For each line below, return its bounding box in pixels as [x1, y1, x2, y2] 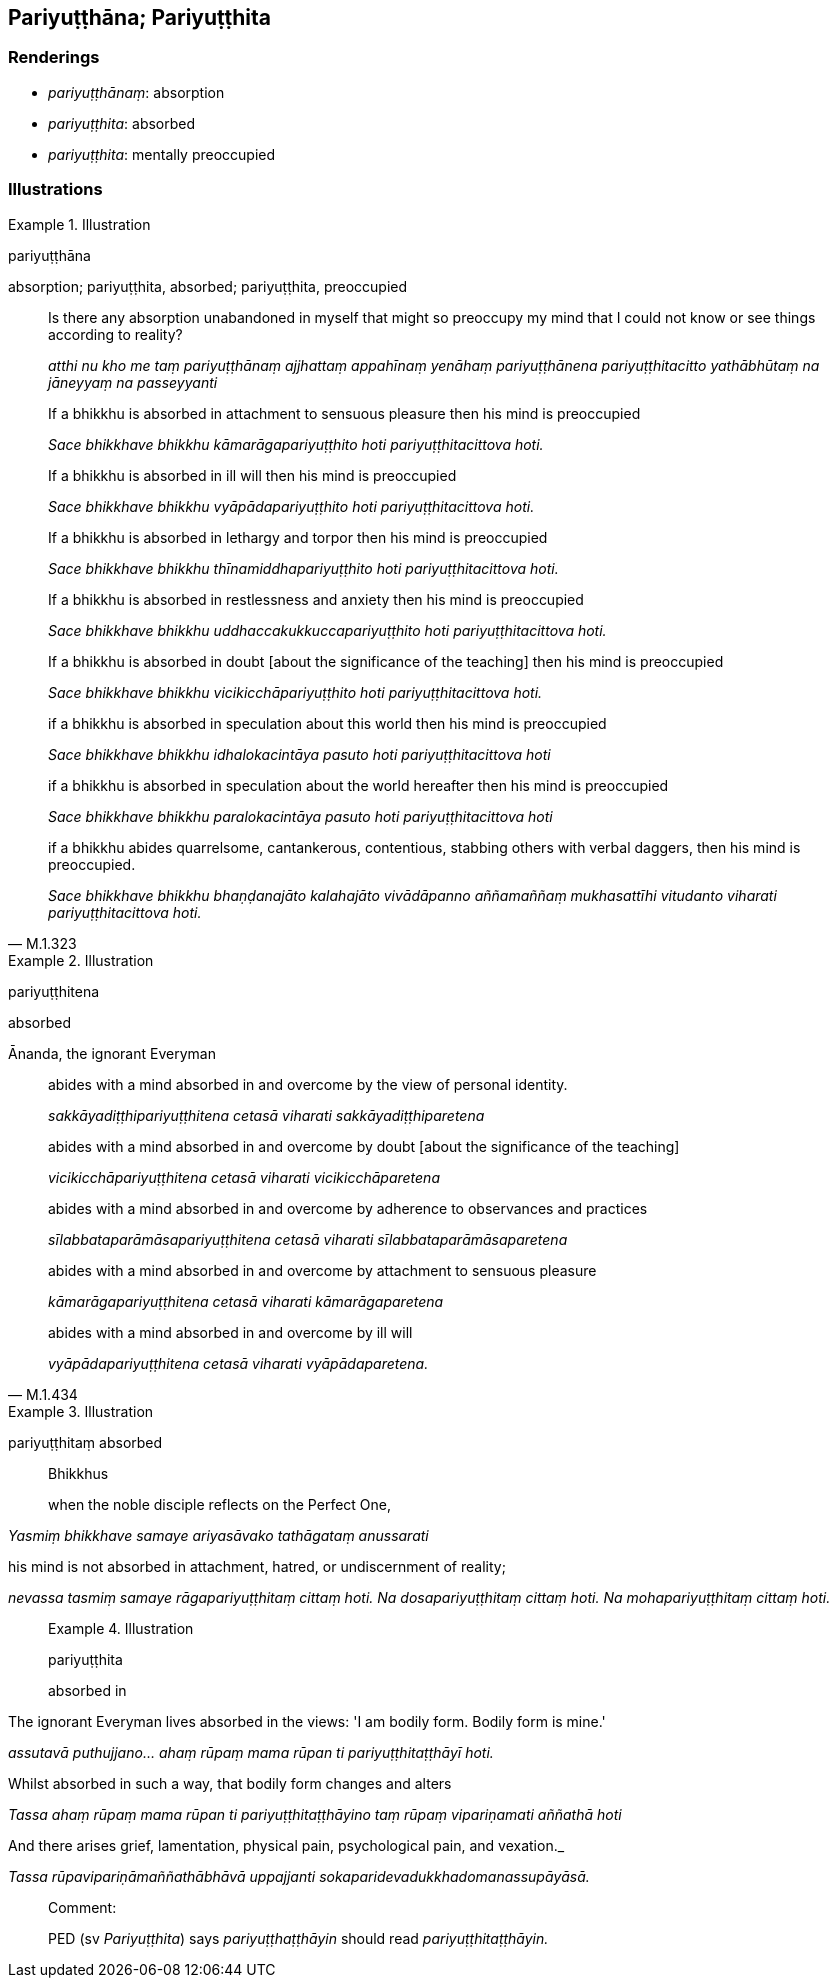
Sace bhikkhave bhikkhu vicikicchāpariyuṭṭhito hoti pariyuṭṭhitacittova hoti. [48, 683, 543, 701]
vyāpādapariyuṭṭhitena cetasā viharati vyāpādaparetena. [48, 1354, 429, 1372]
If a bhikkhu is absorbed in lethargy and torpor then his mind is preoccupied [48, 528, 548, 546]
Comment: [48, 1898, 117, 1916]
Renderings [8, 47, 100, 68]
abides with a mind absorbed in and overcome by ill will [48, 1323, 413, 1341]
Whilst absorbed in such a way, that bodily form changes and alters [8, 1774, 452, 1792]
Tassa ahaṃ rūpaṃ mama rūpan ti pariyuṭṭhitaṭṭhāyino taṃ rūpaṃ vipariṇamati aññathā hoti [8, 1805, 622, 1823]
